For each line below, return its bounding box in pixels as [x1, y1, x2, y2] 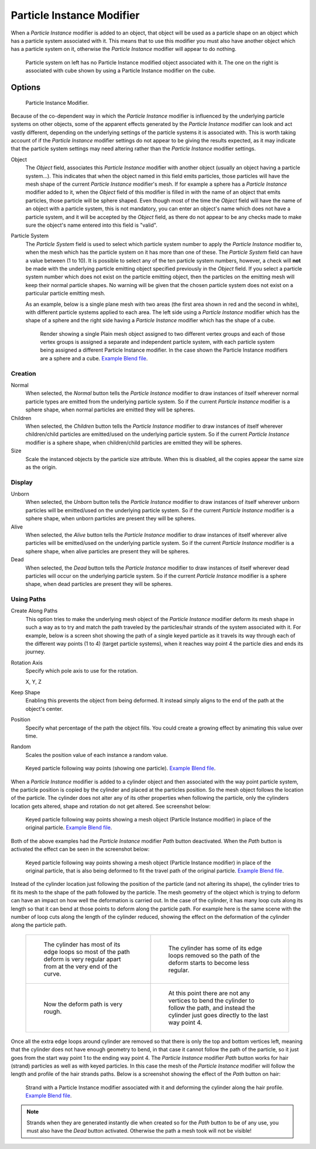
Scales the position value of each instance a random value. [25, 751, 168, 758]
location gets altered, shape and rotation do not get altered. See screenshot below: [11, 803, 211, 810]
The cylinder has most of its [43, 940, 121, 949]
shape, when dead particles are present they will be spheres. [25, 581, 173, 588]
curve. [43, 970, 61, 978]
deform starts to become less [168, 959, 250, 967]
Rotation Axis [11, 659, 43, 666]
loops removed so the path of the [168, 951, 260, 959]
